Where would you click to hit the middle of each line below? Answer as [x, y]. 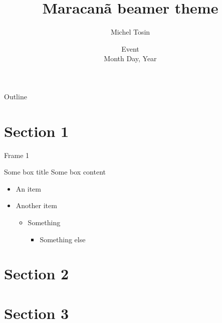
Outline [16, 96]
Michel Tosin [130, 32]
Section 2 [37, 274]
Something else [63, 239]
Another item [36, 205]
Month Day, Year [130, 58]
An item [28, 188]
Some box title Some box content [55, 172]
